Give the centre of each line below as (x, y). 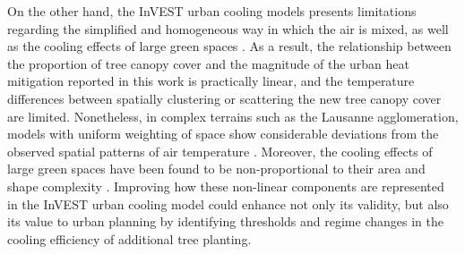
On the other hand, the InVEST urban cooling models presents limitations (212, 11)
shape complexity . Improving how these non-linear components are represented (226, 186)
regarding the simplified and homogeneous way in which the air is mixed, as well (228, 28)
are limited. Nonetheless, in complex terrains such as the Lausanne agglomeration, (233, 116)
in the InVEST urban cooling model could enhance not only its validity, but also (228, 203)
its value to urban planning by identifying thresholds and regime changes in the (225, 221)
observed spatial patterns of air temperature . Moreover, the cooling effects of (220, 151)
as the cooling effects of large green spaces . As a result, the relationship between (229, 46)
